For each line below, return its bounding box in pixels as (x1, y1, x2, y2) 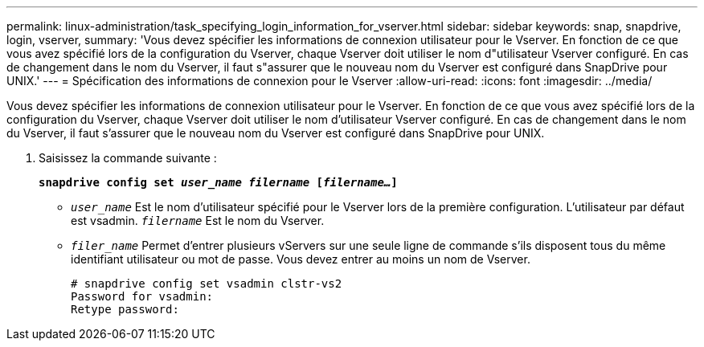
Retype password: (71, 303, 179, 316)
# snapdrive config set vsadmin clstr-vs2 (71, 277, 342, 290)
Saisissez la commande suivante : (39, 151, 217, 165)
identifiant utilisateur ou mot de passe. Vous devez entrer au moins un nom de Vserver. (71, 252, 530, 266)
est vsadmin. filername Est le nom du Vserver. (71, 214, 325, 227)
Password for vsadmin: (71, 290, 214, 303)
